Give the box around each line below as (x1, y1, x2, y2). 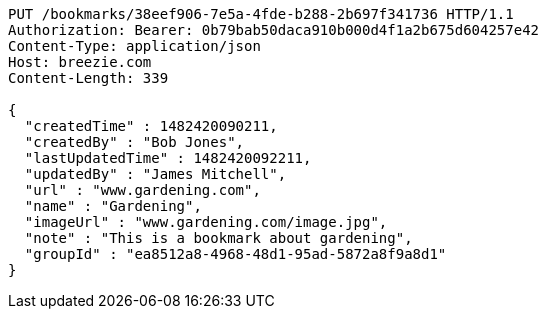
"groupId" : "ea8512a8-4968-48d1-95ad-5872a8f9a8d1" (24, 246, 447, 262)
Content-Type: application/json (8, 38, 261, 54)
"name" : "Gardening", (24, 198, 202, 214)
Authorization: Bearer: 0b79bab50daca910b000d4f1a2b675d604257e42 (8, 22, 540, 38)
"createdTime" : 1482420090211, (24, 118, 278, 134)
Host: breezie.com (8, 54, 152, 70)
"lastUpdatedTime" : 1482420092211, (24, 150, 312, 166)
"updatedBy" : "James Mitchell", (24, 166, 287, 182)
